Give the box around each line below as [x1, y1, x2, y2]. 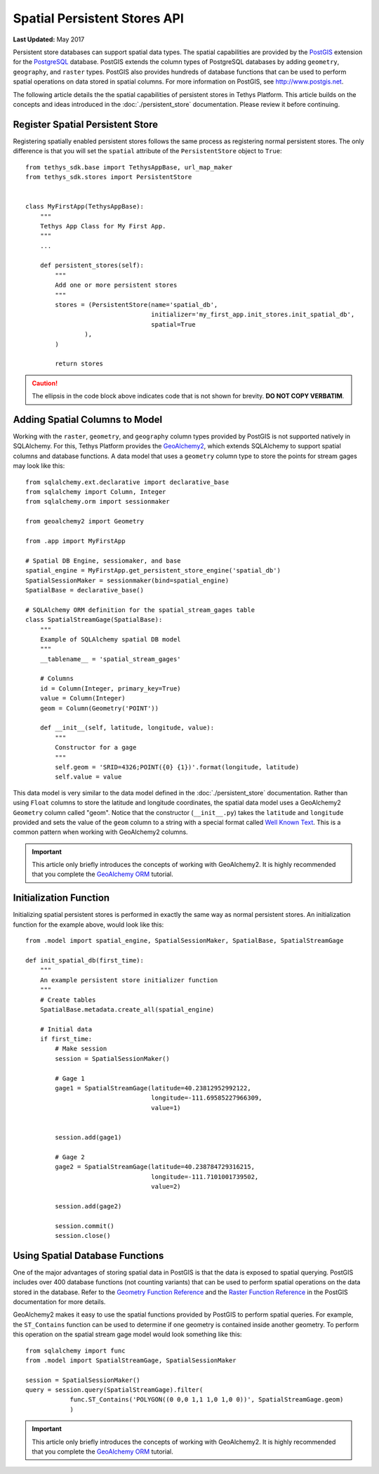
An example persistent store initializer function [39, 976, 218, 984]
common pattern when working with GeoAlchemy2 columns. [13, 828, 189, 836]
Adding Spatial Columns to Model [13, 413, 163, 425]
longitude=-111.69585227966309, [151, 1094, 262, 1102]
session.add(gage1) [55, 1133, 122, 1141]
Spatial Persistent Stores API [13, 11, 184, 26]
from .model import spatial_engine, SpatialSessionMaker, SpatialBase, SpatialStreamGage [25, 937, 344, 945]
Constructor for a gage [55, 743, 137, 752]
